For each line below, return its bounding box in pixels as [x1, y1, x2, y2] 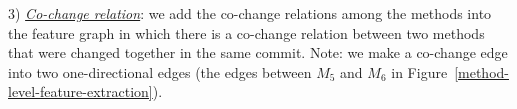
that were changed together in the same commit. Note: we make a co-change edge [8, 42, 508, 63]
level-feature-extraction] [8, 81, 153, 102]
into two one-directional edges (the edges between [8, 61, 312, 82]
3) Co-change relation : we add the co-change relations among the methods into [8, 3, 492, 23]
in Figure [391, 61, 448, 82]
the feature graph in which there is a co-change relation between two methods [8, 22, 485, 43]
